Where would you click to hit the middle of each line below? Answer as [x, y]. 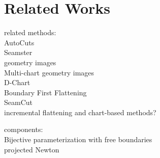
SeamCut [18, 102]
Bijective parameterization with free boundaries [78, 139]
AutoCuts [19, 42]
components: [24, 129]
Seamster [18, 52]
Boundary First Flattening [45, 92]
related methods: [30, 32]
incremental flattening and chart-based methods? [80, 112]
